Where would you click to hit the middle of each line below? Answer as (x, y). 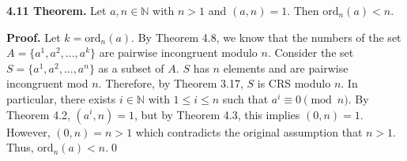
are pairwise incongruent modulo (178, 52)
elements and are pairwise (286, 67)
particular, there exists (61, 98)
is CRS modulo (294, 83)
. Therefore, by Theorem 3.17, (171, 83)
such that (245, 98)
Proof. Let (34, 37)
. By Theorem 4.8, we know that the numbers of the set (266, 37)
